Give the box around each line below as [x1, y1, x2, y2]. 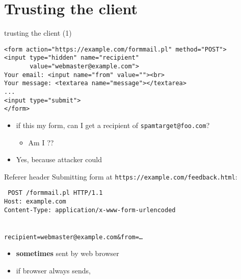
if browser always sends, [16, 265, 91, 275]
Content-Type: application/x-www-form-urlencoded [4, 206, 176, 214]
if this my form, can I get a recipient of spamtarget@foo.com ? [16, 119, 210, 130]
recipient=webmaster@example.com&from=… [4, 233, 143, 241]
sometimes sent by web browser [16, 248, 119, 259]
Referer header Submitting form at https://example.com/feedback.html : [4, 171, 237, 182]
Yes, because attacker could [16, 154, 102, 165]
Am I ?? [28, 137, 54, 147]
